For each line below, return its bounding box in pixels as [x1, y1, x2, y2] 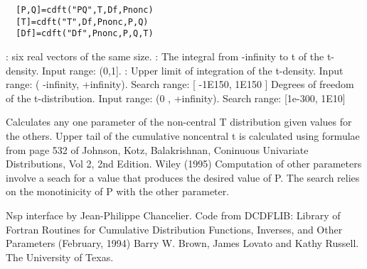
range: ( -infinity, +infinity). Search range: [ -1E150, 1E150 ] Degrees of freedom [6, 77, 354, 92]
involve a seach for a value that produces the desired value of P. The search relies [6, 170, 360, 185]
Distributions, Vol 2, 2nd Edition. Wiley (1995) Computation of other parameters [6, 156, 362, 171]
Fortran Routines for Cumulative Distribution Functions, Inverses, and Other [6, 221, 343, 236]
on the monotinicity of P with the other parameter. [6, 184, 230, 199]
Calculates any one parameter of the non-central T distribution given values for [6, 114, 352, 129]
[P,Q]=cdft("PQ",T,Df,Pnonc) [16, 5, 154, 15]
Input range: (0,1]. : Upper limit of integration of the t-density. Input [42, 62, 344, 77]
